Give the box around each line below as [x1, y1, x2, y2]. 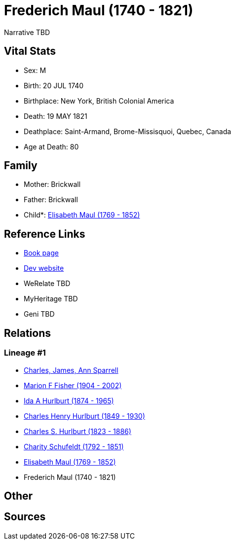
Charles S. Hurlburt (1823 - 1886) [24, 427, 131, 435]
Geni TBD [24, 310, 55, 319]
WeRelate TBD [24, 279, 71, 288]
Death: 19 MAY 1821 [24, 111, 87, 120]
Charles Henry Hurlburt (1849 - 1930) [24, 411, 145, 420]
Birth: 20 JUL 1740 [24, 81, 84, 90]
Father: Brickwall [24, 195, 78, 204]
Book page [24, 249, 59, 257]
